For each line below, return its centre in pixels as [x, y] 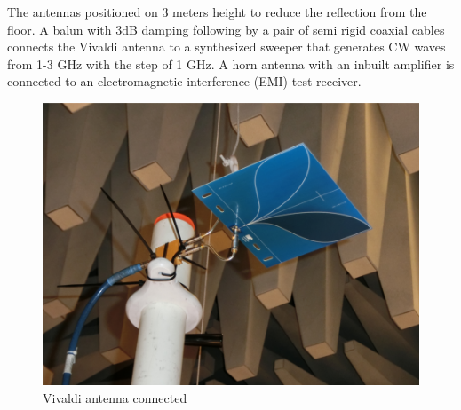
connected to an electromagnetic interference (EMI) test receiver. [184, 81]
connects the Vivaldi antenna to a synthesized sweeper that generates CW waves [227, 47]
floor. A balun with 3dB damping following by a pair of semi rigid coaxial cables [226, 29]
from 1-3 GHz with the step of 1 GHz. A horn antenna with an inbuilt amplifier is [231, 63]
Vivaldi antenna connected [115, 397]
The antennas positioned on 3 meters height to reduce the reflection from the [217, 12]
